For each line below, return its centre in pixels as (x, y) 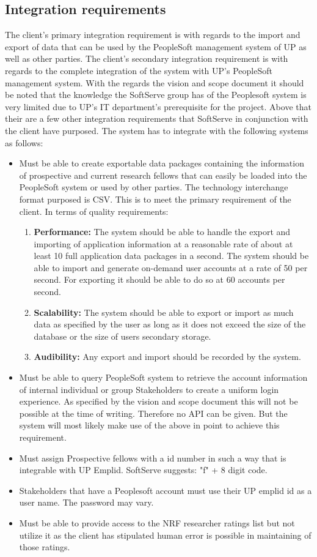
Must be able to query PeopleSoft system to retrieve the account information (163, 377)
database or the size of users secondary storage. (122, 336)
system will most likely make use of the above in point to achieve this (149, 425)
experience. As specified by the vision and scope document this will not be (158, 401)
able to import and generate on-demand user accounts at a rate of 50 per (171, 267)
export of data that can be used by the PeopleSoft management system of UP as (156, 46)
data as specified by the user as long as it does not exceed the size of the (170, 324)
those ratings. (45, 547)
